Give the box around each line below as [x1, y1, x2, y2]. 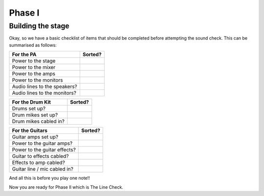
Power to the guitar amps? [12, 140, 73, 147]
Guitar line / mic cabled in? [12, 166, 73, 173]
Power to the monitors [12, 77, 63, 84]
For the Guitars [12, 127, 47, 134]
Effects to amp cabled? [12, 159, 66, 166]
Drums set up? [12, 105, 46, 112]
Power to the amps [12, 70, 56, 77]
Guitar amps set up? [12, 133, 59, 140]
